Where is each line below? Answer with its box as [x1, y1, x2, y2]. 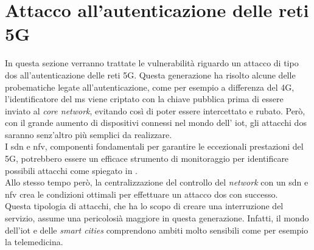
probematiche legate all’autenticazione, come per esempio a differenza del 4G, [5, 80, 295, 93]
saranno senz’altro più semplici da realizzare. [5, 128, 172, 141]
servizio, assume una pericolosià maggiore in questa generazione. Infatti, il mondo [5, 212, 309, 224]
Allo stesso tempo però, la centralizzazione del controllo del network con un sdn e [5, 176, 309, 189]
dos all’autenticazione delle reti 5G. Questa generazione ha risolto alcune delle [5, 68, 296, 81]
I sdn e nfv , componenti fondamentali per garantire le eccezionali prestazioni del [5, 140, 304, 153]
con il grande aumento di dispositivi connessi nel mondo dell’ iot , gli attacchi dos [5, 116, 307, 129]
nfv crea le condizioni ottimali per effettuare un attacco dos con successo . [5, 187, 278, 200]
